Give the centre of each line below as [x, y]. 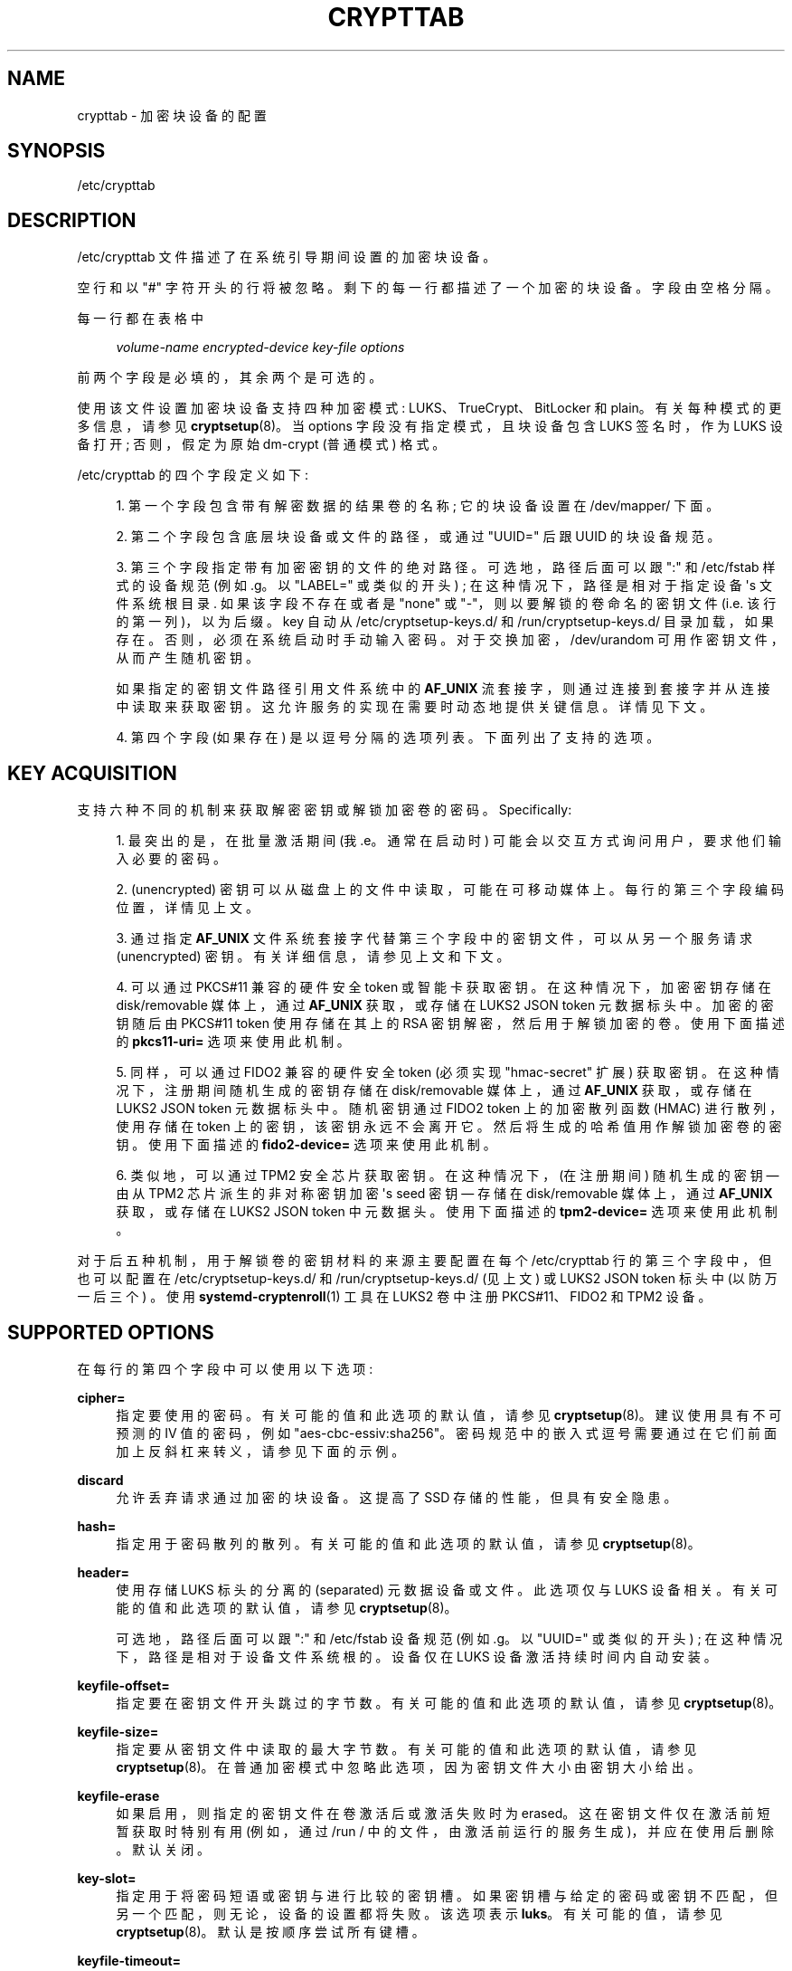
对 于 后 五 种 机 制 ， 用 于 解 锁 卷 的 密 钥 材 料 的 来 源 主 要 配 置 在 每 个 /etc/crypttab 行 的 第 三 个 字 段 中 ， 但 [424, 1261]
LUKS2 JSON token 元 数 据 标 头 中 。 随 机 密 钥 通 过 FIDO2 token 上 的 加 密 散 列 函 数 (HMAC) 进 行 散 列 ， [449, 1109]
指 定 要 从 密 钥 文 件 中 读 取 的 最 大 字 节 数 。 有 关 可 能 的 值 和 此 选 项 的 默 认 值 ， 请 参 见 [406, 1748]
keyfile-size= [118, 1731]
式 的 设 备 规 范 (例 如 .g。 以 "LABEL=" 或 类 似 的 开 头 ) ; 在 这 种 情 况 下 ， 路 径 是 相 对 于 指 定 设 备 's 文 [444, 586]
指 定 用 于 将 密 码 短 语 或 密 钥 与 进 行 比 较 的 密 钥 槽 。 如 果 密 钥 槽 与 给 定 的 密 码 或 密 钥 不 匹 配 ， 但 [447, 1895]
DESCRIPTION [72, 220]
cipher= [101, 1397]
